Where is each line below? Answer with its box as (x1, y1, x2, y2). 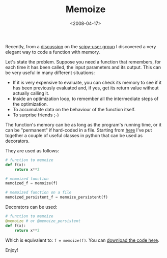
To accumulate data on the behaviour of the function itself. (12, 106, 136, 112)
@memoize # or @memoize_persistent (5, 218, 81, 223)
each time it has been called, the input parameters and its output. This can (5, 64, 161, 70)
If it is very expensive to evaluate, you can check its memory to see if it (12, 79, 162, 85)
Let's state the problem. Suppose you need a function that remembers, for (5, 58, 161, 64)
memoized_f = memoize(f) (5, 181, 58, 186)
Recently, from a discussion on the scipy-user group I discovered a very (5, 43, 156, 49)
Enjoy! (5, 247, 19, 253)
